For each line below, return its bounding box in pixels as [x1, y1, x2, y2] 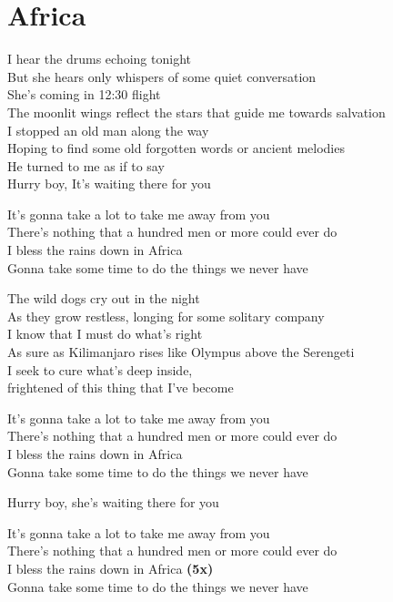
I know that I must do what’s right [7, 324, 203, 343]
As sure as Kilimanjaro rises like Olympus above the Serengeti [7, 342, 355, 362]
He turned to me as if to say [7, 156, 165, 175]
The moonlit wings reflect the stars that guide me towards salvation [7, 102, 386, 121]
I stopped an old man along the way [7, 120, 209, 139]
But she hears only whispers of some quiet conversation [7, 66, 317, 86]
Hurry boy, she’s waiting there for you [7, 493, 219, 512]
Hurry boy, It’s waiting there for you [7, 174, 211, 193]
